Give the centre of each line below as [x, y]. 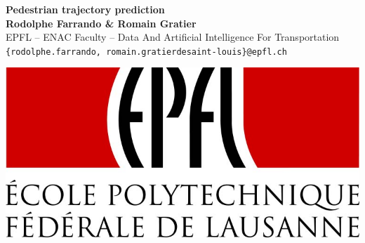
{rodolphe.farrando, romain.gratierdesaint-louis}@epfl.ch [146, 52]
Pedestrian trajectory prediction [85, 9]
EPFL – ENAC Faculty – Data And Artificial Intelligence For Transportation [173, 37]
